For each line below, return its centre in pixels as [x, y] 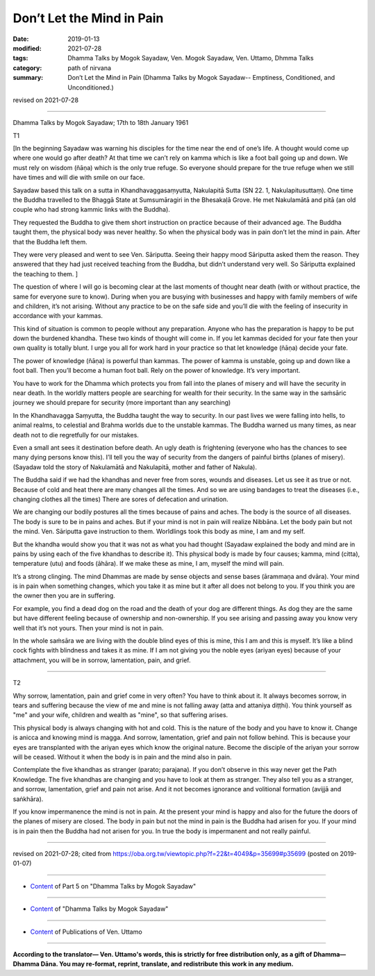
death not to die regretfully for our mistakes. [76, 435]
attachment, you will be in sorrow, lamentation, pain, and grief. [102, 660]
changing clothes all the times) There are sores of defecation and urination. [120, 499]
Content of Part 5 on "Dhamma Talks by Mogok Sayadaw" [113, 886]
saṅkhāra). [28, 799]
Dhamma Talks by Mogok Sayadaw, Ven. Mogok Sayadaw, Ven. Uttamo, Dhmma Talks [191, 58]
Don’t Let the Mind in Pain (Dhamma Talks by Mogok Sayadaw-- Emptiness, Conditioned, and [201, 78]
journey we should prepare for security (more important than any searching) [122, 403]
